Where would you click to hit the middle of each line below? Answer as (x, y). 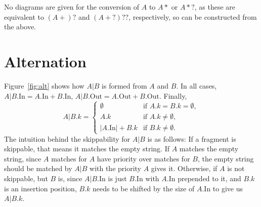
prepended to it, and (209, 178)
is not (236, 168)
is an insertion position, (40, 188)
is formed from (124, 85)
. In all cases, (197, 85)
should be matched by (38, 168)
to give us (228, 188)
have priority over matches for (143, 158)
